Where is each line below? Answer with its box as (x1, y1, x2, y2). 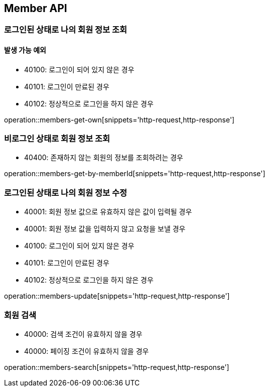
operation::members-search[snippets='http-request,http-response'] (4, 362, 229, 371)
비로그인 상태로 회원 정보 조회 (4, 134, 110, 144)
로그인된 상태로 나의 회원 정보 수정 (4, 187, 127, 198)
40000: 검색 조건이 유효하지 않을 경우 (24, 329, 143, 338)
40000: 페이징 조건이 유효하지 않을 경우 (24, 346, 149, 355)
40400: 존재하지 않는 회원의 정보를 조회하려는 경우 (24, 153, 183, 162)
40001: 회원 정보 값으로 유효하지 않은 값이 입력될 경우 (24, 207, 192, 216)
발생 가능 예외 (4, 46, 46, 55)
